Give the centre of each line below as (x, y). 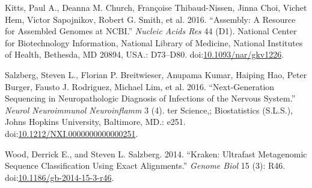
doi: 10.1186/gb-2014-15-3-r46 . (60, 177)
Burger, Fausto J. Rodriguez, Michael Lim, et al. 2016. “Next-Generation (140, 86)
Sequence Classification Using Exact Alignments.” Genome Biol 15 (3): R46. (145, 165)
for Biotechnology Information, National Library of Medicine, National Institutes (154, 42)
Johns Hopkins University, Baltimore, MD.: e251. (95, 122)
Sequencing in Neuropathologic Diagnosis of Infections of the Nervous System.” (150, 98)
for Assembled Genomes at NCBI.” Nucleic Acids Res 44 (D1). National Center (151, 31)
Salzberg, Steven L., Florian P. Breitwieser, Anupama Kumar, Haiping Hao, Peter (156, 74)
